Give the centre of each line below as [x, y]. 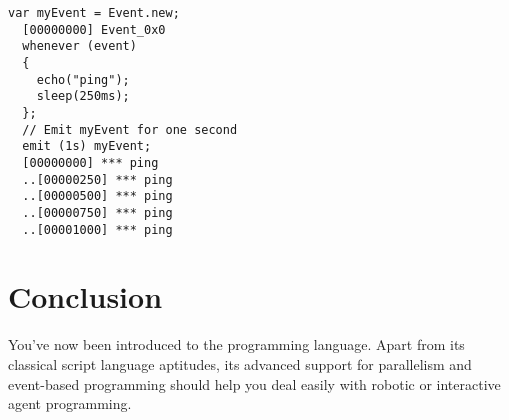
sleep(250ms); [83, 96]
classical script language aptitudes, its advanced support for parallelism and [240, 363]
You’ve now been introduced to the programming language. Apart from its [236, 344]
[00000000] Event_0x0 [94, 29]
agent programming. [70, 403]
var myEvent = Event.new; [94, 13]
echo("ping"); [83, 79]
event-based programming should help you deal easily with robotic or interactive [254, 383]
